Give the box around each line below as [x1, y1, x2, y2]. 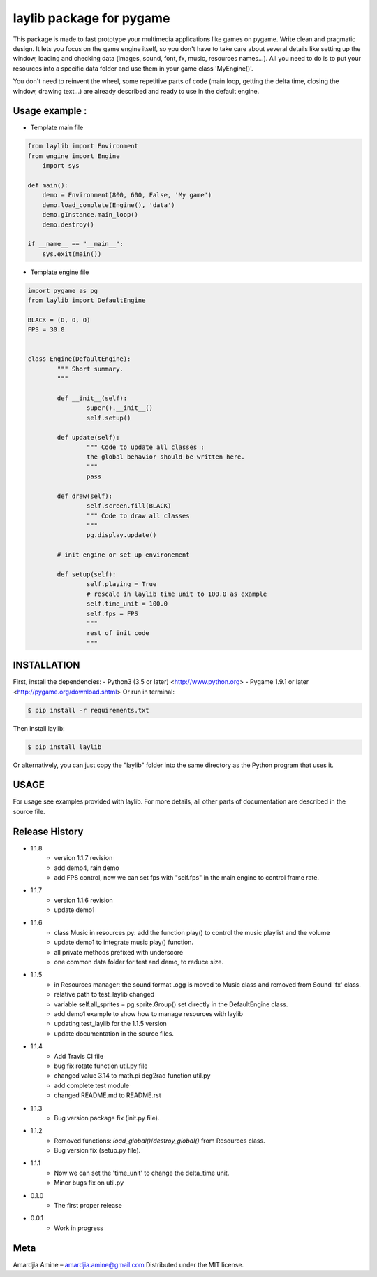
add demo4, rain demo [54, 864, 120, 872]
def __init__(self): [57, 394, 128, 402]
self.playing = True [86, 580, 157, 588]
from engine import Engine [27, 152, 120, 160]
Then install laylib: [13, 724, 66, 732]
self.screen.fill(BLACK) [86, 502, 172, 510]
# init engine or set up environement [57, 551, 190, 559]
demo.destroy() [42, 220, 94, 229]
